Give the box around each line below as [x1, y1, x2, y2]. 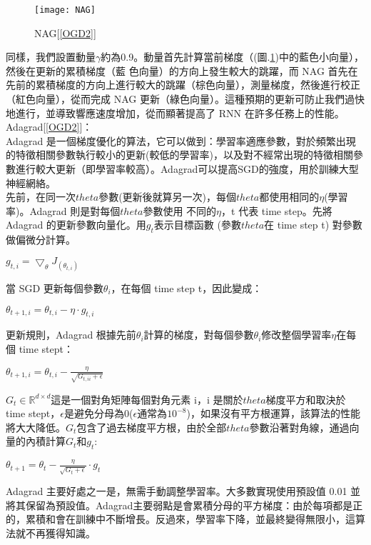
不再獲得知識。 [25, 525, 96, 540]
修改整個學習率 [261, 327, 332, 342]
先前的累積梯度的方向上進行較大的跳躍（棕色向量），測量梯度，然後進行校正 [6, 77, 360, 92]
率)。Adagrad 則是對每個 [6, 203, 121, 218]
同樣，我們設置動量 [6, 49, 96, 64]
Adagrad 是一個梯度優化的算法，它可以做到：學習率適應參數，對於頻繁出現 [6, 133, 356, 148]
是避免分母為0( [63, 406, 133, 421]
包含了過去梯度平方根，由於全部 [76, 419, 227, 434]
